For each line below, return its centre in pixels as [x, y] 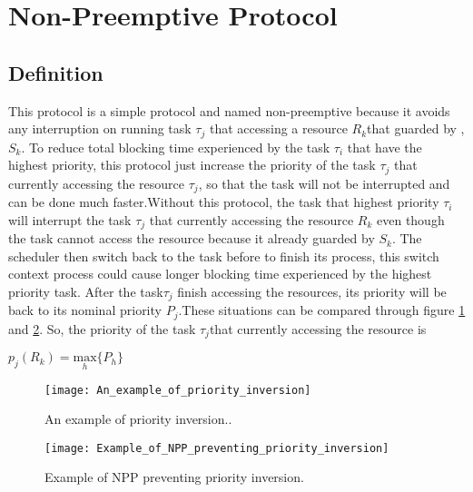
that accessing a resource [278, 128]
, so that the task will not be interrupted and [324, 183]
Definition [56, 72]
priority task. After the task [86, 291]
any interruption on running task [100, 128]
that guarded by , [416, 128]
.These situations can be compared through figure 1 [322, 310]
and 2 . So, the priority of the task [102, 328]
